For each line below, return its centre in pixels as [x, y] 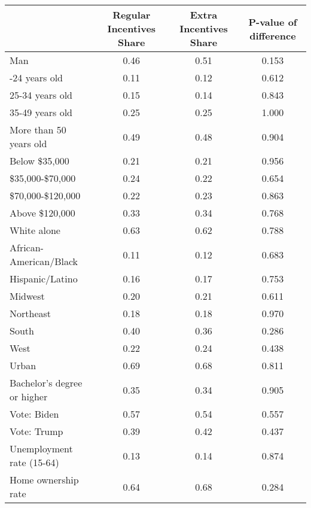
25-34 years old [41, 95]
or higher [29, 396]
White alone [35, 230]
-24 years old [36, 77]
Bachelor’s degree [46, 383]
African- [27, 247]
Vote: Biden [34, 414]
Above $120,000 [42, 213]
